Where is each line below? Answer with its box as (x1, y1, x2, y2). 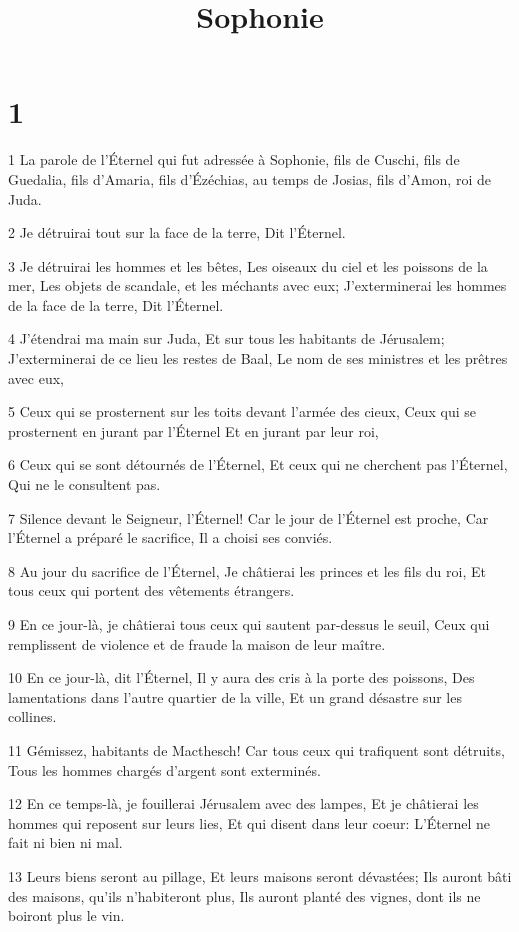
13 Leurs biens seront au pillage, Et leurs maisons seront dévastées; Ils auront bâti (8, 865, 512, 886)
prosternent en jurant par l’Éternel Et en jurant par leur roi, (8, 420, 379, 441)
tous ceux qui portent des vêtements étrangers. (8, 580, 295, 601)
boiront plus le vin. (8, 905, 125, 926)
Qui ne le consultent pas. (8, 474, 161, 495)
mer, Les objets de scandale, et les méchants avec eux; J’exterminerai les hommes (8, 275, 507, 296)
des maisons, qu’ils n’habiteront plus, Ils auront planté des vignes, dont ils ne (8, 885, 481, 906)
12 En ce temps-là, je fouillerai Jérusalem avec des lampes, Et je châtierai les (8, 793, 479, 814)
